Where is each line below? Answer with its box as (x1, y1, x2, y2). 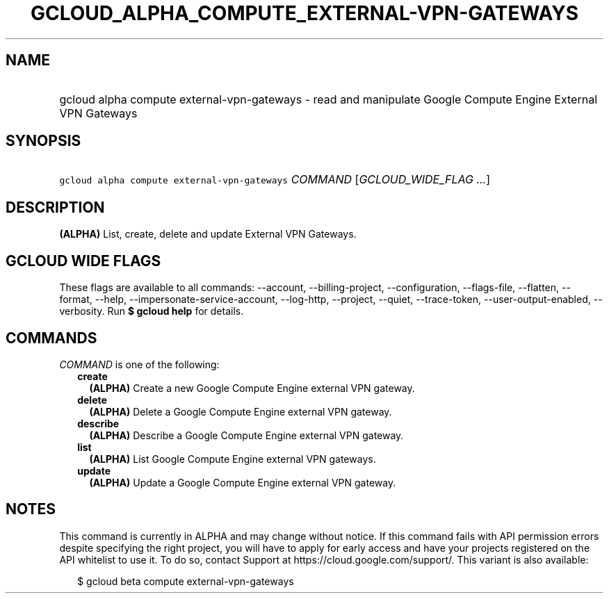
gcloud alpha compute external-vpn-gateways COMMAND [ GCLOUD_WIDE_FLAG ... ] (59, 172, 491, 187)
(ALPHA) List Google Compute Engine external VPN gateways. (89, 452, 376, 465)
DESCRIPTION (6, 198, 105, 216)
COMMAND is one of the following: (59, 358, 220, 370)
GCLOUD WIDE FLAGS (6, 252, 161, 270)
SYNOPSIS (6, 132, 81, 150)
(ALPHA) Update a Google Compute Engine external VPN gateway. (89, 476, 396, 489)
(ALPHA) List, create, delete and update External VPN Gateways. (59, 228, 357, 240)
